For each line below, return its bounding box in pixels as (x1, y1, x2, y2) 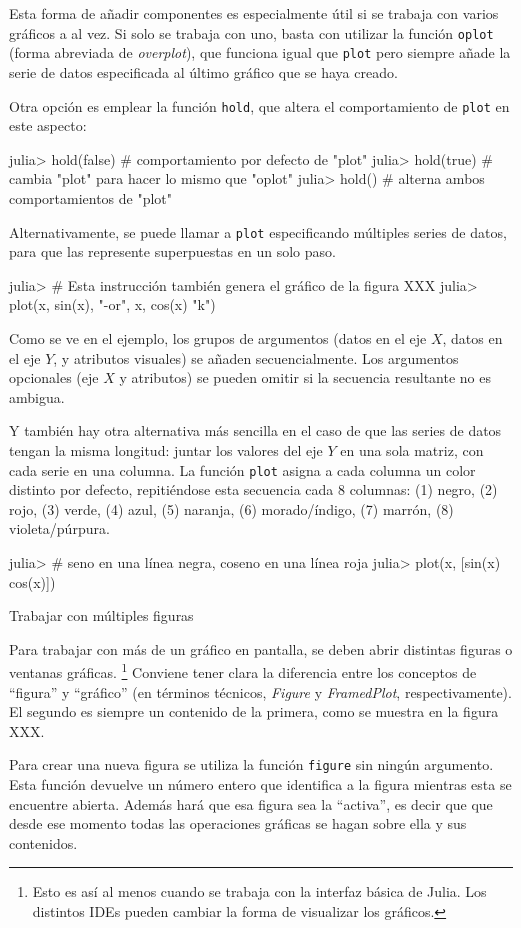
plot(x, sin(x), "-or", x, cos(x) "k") (9, 294, 216, 315)
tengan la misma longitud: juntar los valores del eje (9, 439, 323, 460)
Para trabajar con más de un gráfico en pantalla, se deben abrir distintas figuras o (9, 638, 513, 659)
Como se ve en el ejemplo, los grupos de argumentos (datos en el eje (9, 327, 427, 348)
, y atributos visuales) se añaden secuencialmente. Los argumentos (53, 347, 459, 368)
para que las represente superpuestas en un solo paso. (9, 241, 336, 262)
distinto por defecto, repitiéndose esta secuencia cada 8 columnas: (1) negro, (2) (9, 479, 498, 500)
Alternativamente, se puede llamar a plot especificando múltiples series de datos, (9, 221, 507, 242)
